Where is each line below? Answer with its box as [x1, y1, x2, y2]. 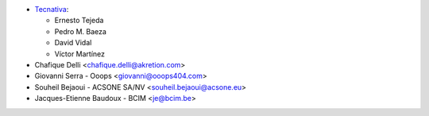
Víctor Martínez [54, 48, 106, 59]
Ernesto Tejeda [54, 16, 104, 25]
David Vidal [54, 38, 92, 48]
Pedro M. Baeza [54, 26, 107, 36]
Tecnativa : [34, 5, 69, 14]
